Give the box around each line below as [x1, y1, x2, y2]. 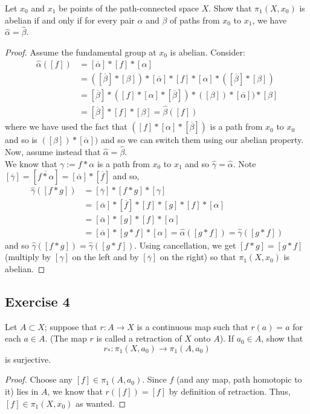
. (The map [45, 332, 87, 345]
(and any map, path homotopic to [176, 373, 302, 386]
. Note [233, 157, 256, 170]
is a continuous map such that [137, 320, 248, 333]
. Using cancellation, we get [134, 238, 236, 251]
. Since [142, 373, 167, 386]
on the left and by [72, 250, 139, 263]
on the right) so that [160, 250, 236, 263]
